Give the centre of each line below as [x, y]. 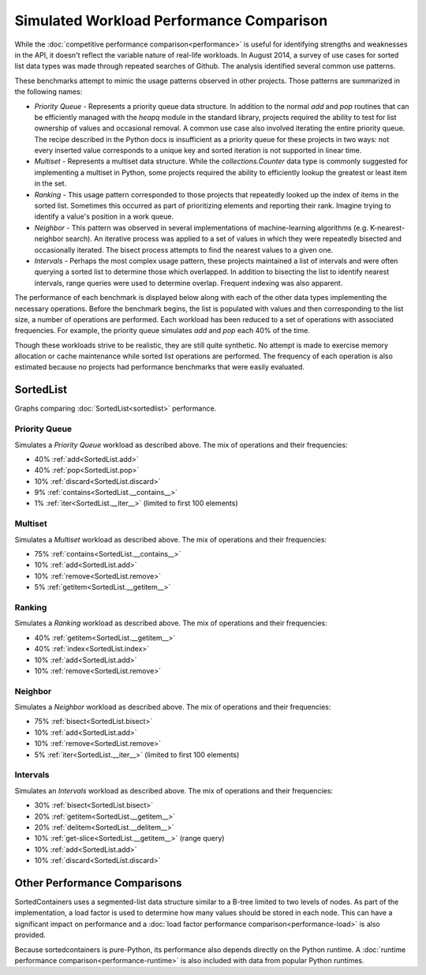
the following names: [49, 92]
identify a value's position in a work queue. [104, 216]
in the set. [50, 184]
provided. [30, 935]
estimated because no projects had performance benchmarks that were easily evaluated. [160, 367]
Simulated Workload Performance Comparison [171, 21]
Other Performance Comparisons [98, 883]
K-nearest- [387, 227]
